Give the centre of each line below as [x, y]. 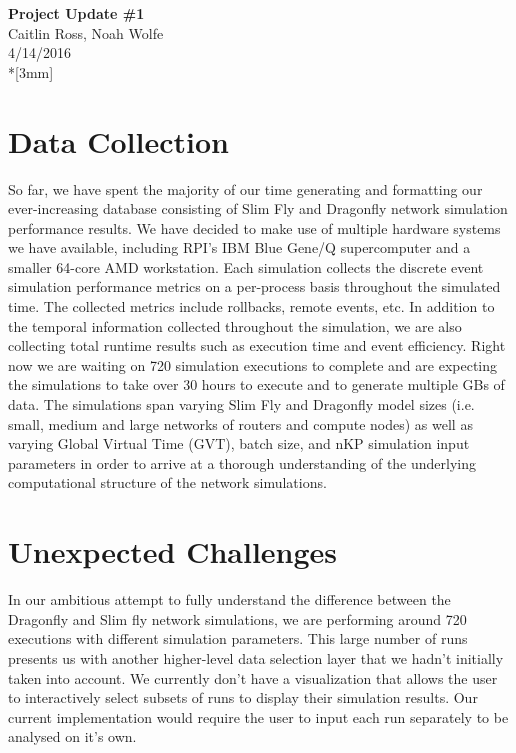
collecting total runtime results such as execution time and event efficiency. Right [257, 345]
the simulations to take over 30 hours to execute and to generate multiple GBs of [256, 384]
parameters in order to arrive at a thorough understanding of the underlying [242, 462]
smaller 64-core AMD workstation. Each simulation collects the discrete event [246, 266]
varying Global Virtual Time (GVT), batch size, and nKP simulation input [239, 443]
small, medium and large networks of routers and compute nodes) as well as [240, 423]
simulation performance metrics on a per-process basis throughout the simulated [254, 286]
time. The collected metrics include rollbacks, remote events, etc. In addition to [251, 306]
